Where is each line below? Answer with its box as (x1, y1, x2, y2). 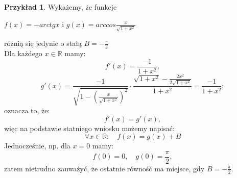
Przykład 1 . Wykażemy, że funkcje (4, 2, 117, 12)
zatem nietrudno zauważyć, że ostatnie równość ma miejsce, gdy (4, 163, 205, 173)
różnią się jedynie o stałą (4, 38, 82, 48)
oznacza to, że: (4, 105, 50, 115)
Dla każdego (4, 48, 42, 59)
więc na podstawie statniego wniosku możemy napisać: (4, 122, 175, 133)
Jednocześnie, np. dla (4, 140, 70, 151)
